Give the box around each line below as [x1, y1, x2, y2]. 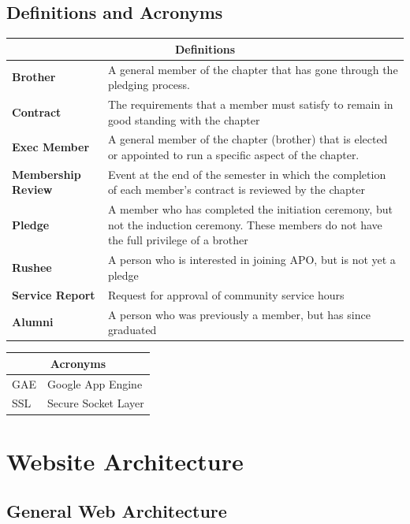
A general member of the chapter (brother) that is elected [107, 131, 388, 147]
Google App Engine [47, 375, 143, 392]
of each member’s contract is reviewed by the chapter [107, 181, 366, 198]
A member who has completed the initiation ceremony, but [107, 201, 393, 217]
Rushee [12, 259, 52, 276]
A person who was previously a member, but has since [107, 306, 371, 322]
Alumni [12, 314, 54, 330]
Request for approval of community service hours [107, 286, 345, 303]
